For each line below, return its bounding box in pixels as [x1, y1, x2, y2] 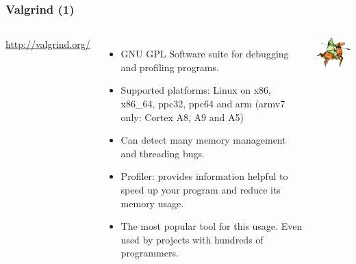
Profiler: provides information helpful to [120, 169, 288, 183]
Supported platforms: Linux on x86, [120, 83, 271, 97]
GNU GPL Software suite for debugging [120, 47, 289, 61]
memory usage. [120, 196, 184, 210]
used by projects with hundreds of [120, 232, 264, 246]
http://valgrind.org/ [5, 37, 90, 51]
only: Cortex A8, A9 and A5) [120, 109, 244, 124]
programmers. [120, 246, 179, 260]
